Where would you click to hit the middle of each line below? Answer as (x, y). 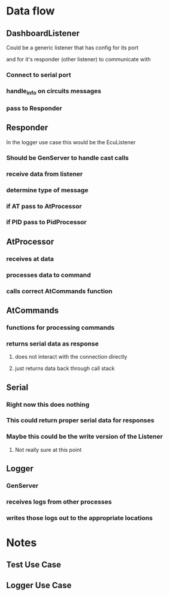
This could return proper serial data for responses (80, 421)
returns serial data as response (52, 344)
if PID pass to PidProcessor (46, 222)
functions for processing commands (61, 327)
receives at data (30, 258)
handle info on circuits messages (54, 92)
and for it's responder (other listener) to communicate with (79, 59)
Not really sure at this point (48, 449)
